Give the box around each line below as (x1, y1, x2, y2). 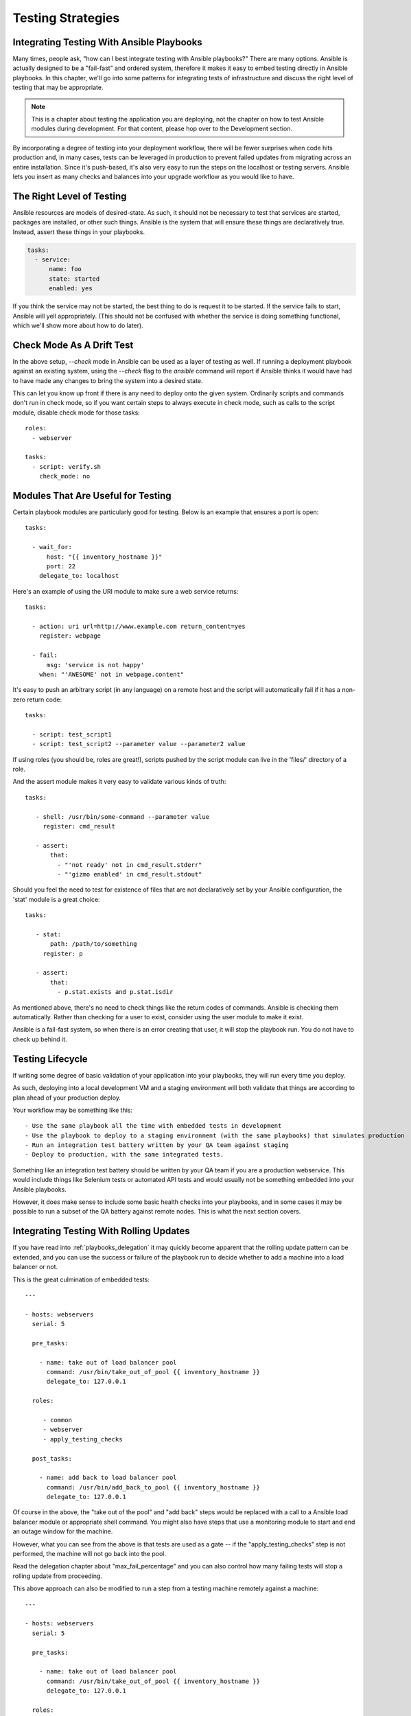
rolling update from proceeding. (12, 1572, 103, 1580)
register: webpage (38, 632, 102, 640)
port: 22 (46, 563, 76, 570)
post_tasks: (32, 1454, 72, 1462)
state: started (49, 275, 100, 283)
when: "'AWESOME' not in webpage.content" (38, 670, 185, 678)
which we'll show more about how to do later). (12, 321, 143, 329)
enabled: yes (49, 285, 93, 292)
